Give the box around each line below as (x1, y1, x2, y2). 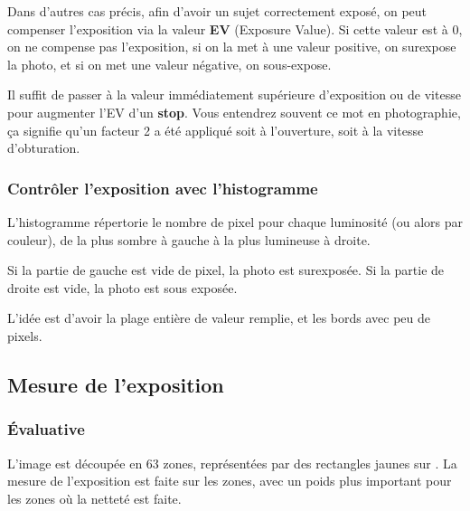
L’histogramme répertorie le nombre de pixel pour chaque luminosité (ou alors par (7, 212, 463, 231)
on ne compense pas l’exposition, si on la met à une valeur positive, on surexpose (7, 37, 456, 56)
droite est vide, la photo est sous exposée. (7, 278, 238, 297)
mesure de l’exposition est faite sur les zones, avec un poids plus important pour (7, 471, 452, 490)
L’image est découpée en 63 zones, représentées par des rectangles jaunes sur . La (7, 453, 457, 472)
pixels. (7, 326, 42, 345)
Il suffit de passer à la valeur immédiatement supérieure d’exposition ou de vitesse (7, 85, 461, 104)
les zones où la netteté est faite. (7, 488, 182, 507)
